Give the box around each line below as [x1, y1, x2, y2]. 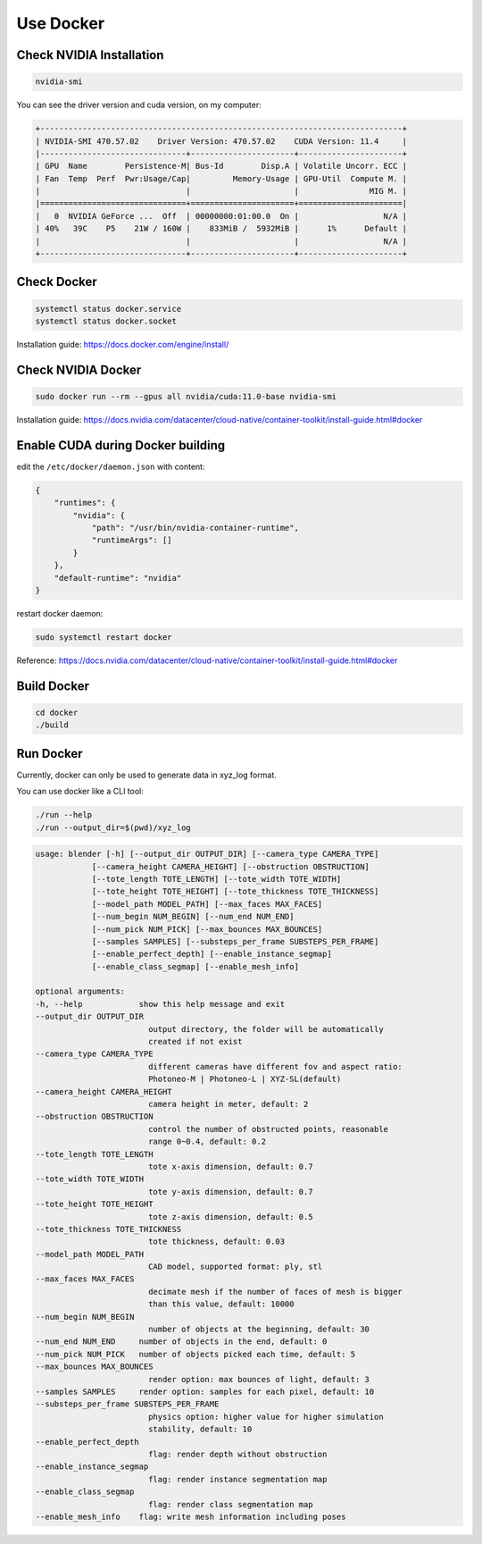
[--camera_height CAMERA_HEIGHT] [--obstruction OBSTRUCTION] [91, 861, 370, 871]
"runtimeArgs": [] [91, 535, 173, 545]
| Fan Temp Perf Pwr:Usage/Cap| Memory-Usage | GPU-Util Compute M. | [35, 173, 408, 183]
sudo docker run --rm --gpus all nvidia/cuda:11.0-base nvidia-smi [35, 391, 337, 401]
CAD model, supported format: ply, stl [147, 1262, 323, 1272]
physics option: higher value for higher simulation [147, 1412, 384, 1422]
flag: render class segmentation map [147, 1499, 313, 1509]
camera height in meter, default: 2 [147, 1099, 309, 1109]
